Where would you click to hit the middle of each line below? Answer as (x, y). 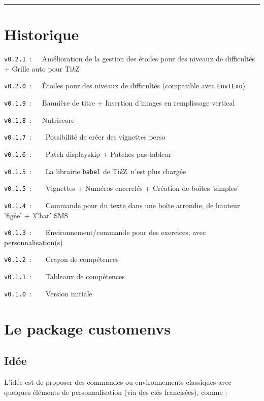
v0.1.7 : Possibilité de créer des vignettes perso (85, 137)
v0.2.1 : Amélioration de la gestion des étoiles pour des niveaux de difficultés (130, 59)
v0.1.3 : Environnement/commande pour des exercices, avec (105, 232)
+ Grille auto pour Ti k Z (42, 68)
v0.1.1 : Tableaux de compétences (64, 276)
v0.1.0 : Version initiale (48, 293)
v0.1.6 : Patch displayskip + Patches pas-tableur (88, 154)
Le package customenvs (87, 328)
